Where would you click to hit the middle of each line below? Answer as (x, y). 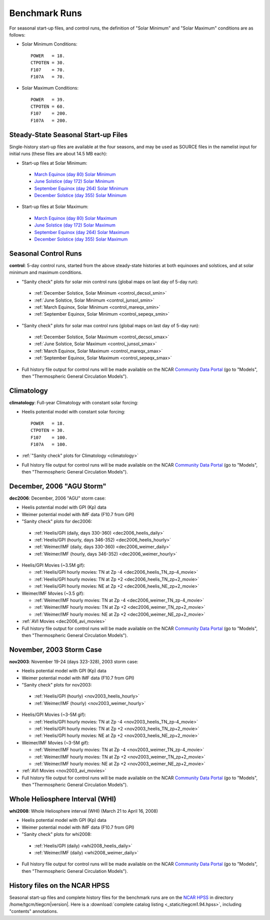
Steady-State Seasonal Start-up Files (68, 135)
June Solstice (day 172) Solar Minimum (74, 181)
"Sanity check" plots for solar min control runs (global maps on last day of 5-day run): (110, 282)
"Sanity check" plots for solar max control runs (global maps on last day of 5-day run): (111, 325)
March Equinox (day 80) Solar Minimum (75, 174)
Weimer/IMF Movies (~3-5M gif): (55, 743)
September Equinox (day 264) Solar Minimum (81, 188)
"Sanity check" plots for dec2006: (57, 522)
